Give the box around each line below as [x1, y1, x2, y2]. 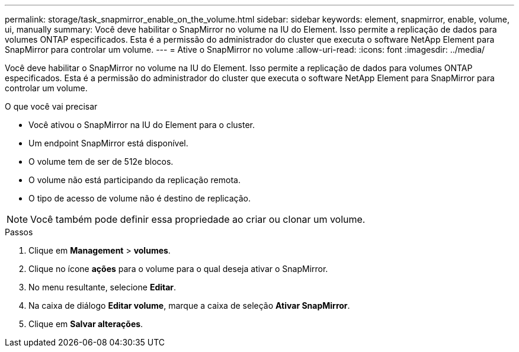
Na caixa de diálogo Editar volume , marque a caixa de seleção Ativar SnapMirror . [28, 300, 350, 311]
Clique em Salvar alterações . [28, 319, 143, 329]
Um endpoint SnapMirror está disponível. [28, 138, 188, 148]
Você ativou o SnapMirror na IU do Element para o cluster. [28, 120, 255, 130]
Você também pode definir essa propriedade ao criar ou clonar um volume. [30, 213, 366, 225]
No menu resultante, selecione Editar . [28, 282, 177, 292]
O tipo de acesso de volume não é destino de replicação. [28, 193, 251, 203]
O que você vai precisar [5, 101, 98, 111]
